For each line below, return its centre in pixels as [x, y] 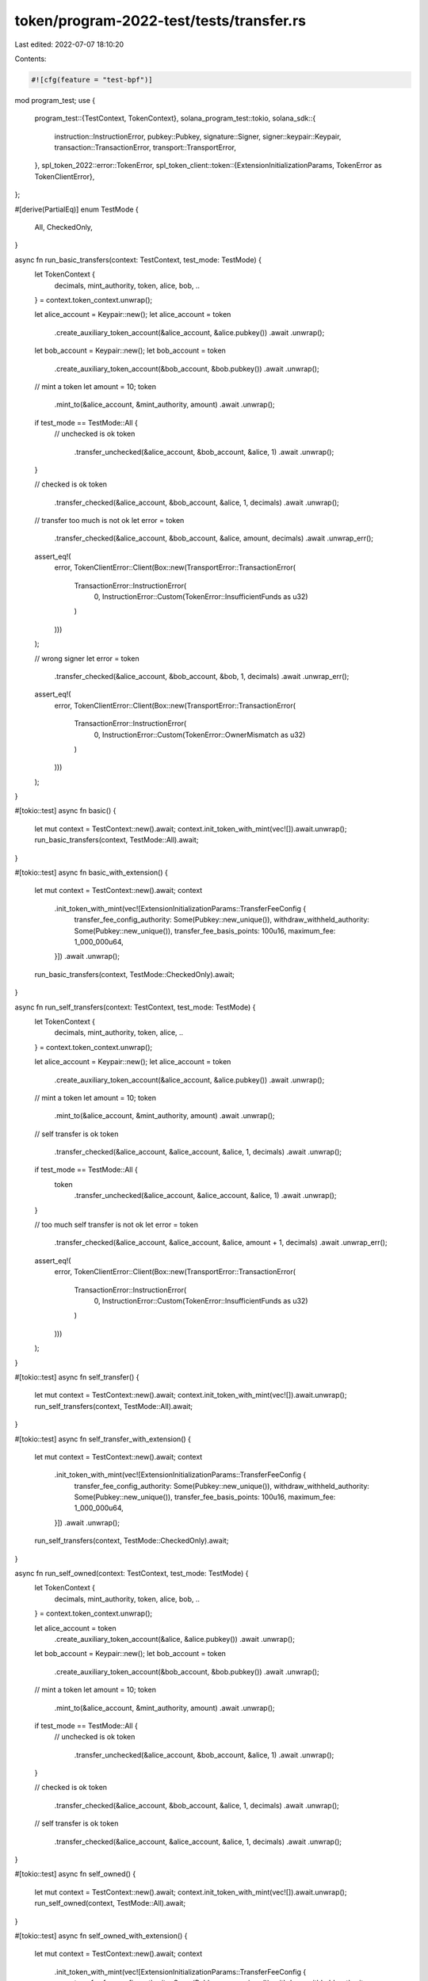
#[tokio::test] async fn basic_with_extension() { [91, 872]
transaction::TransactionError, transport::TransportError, [145, 147]
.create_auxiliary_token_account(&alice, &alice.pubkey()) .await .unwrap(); [174, 1639]
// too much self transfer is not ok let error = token [116, 1225]
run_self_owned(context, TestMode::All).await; [110, 1903]
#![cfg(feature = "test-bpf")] [92, 80]
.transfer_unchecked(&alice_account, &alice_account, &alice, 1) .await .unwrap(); [205, 1196]
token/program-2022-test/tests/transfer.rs [160, 21]
